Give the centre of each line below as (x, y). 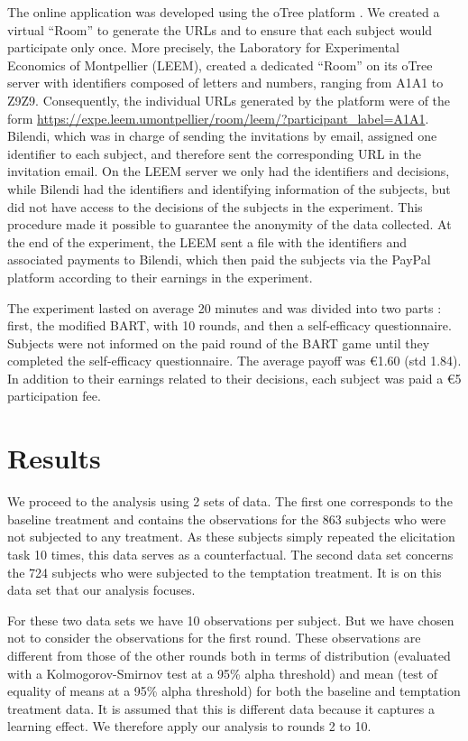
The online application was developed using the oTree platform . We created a (224, 12)
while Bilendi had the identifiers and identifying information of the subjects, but (229, 188)
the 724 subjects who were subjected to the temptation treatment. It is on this (225, 572)
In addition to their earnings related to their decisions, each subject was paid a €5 (234, 378)
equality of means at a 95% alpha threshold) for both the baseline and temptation (234, 691)
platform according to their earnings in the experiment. (160, 277)
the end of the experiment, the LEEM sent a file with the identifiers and (207, 241)
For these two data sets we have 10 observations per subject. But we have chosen (231, 620)
